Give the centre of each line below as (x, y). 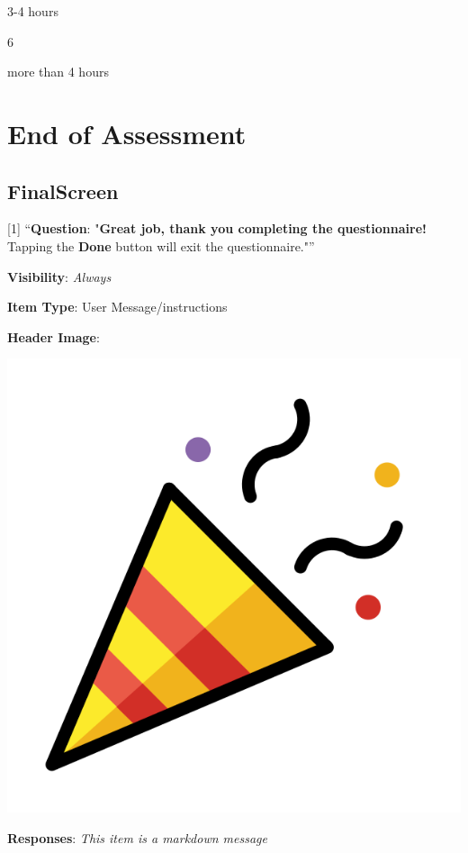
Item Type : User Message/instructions (117, 307)
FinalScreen (63, 191)
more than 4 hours (58, 72)
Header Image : (54, 336)
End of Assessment (127, 133)
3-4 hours (33, 11)
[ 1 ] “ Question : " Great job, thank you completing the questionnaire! (217, 228)
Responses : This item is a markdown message (137, 837)
